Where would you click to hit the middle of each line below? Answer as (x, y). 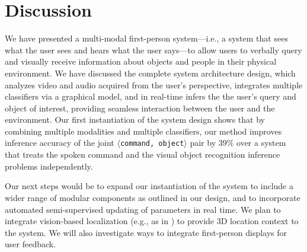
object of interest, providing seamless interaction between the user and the (140, 108)
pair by (203, 143)
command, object (152, 144)
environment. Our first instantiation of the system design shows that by (135, 119)
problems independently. (49, 166)
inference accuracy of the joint (60, 143)
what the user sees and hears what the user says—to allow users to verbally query (153, 50)
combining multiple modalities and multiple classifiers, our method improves (143, 131)
